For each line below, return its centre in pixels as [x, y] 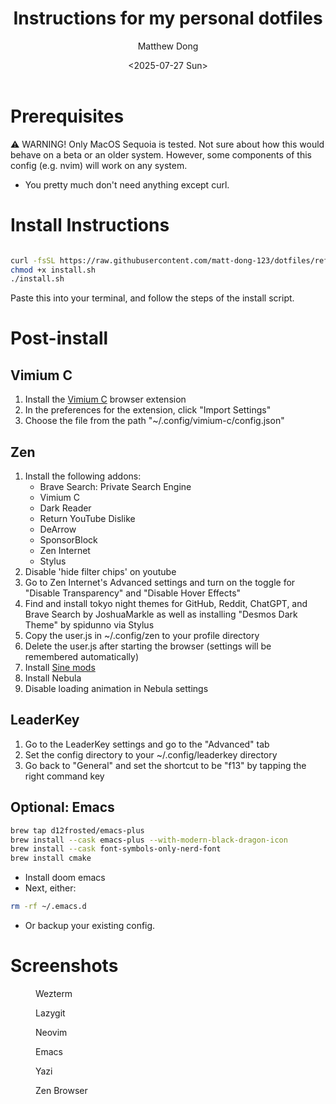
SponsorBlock [68, 540]
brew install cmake [51, 858]
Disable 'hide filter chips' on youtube [100, 572]
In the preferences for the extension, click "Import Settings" [148, 410]
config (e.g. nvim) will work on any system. [99, 165]
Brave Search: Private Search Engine [115, 487]
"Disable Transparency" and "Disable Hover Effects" [133, 593]
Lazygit [50, 1013]
